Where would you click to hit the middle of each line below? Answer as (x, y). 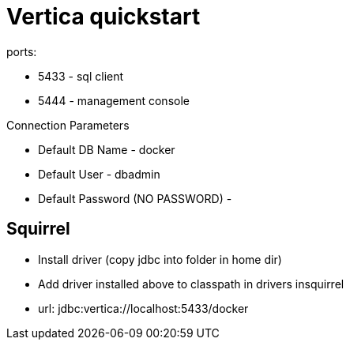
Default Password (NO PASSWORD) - (135, 198)
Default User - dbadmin (99, 174)
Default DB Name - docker (107, 149)
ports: (22, 51)
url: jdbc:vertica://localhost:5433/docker (143, 308)
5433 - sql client (81, 76)
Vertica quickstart (103, 17)
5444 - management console (114, 100)
